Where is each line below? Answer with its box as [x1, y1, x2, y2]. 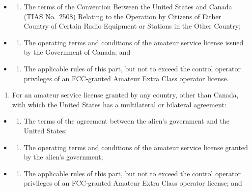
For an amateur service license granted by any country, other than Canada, [12, 90, 239, 100]
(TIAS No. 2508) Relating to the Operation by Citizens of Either [24, 11, 222, 21]
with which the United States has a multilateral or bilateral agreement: [12, 99, 226, 109]
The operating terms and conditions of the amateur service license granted [24, 142, 248, 152]
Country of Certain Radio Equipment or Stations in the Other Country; [24, 21, 241, 31]
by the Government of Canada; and [24, 47, 131, 57]
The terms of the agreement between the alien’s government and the [24, 116, 229, 126]
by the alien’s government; [24, 152, 103, 162]
